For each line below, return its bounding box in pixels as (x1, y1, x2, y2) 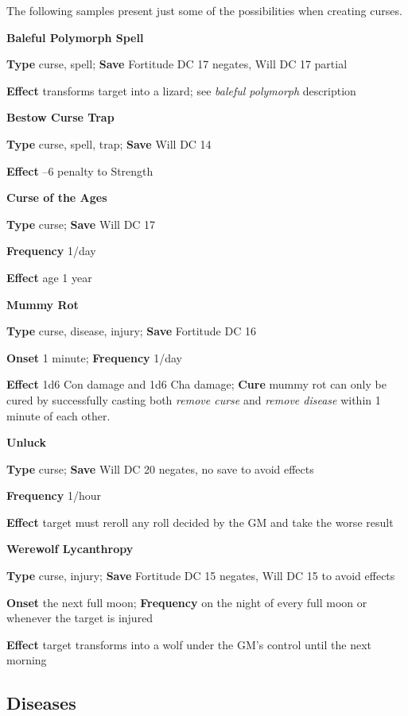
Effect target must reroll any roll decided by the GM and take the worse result (6, 513, 394, 530)
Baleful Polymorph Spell (6, 29, 144, 45)
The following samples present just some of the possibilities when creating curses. (6, 2, 402, 18)
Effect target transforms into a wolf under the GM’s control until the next (6, 636, 371, 652)
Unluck (6, 434, 46, 451)
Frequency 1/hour (6, 487, 101, 504)
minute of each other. (6, 407, 111, 424)
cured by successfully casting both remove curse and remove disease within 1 (6, 391, 381, 408)
